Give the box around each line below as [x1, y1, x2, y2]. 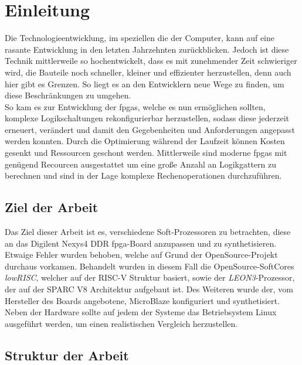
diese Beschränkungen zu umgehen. [5, 89, 131, 101]
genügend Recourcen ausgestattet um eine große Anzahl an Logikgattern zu [5, 158, 277, 170]
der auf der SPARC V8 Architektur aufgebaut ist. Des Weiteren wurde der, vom [5, 283, 293, 295]
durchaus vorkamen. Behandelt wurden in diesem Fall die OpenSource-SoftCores [5, 260, 294, 272]
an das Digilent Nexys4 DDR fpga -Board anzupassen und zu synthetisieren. [5, 237, 277, 249]
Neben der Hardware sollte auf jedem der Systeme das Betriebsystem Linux [5, 306, 277, 318]
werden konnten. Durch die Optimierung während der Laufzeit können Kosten [5, 135, 285, 147]
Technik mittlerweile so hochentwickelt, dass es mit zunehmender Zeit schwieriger [5, 54, 297, 67]
